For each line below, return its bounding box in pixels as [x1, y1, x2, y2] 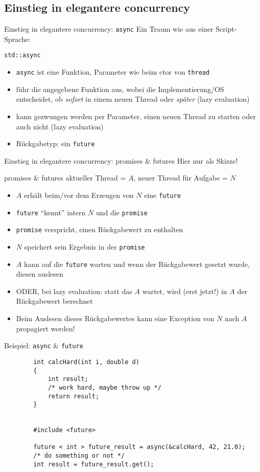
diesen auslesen [16, 268, 63, 279]
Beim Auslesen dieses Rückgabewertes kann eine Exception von [16, 313, 215, 324]
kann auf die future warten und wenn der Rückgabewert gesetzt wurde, [23, 258, 250, 269]
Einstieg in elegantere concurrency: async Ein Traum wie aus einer [4, 24, 214, 34]
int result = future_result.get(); [33, 460, 154, 468]
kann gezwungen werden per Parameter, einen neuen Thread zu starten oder [16, 110, 256, 121]
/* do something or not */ [33, 452, 125, 460]
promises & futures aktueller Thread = [4, 172, 126, 183]
